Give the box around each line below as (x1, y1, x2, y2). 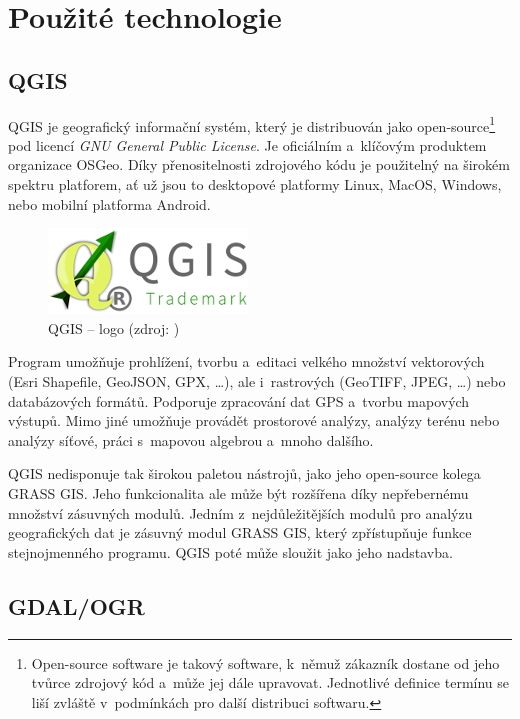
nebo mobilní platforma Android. (8, 193, 211, 214)
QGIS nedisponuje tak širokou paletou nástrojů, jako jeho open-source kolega (8, 463, 481, 484)
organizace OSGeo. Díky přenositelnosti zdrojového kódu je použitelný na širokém (8, 154, 510, 175)
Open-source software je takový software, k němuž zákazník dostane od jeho (31, 652, 500, 673)
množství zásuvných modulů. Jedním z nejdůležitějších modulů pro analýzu (8, 502, 473, 523)
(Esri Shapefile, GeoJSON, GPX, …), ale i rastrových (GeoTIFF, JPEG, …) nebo (8, 370, 506, 391)
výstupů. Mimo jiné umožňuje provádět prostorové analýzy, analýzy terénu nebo (8, 410, 500, 431)
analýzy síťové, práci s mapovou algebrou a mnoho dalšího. (8, 429, 374, 450)
